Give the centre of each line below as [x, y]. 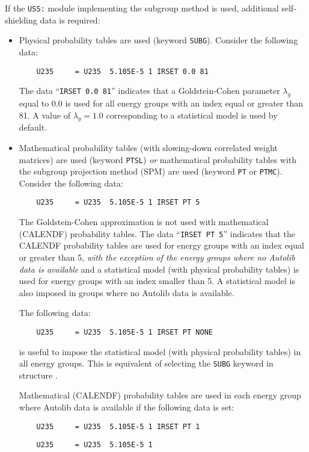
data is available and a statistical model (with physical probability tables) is [159, 269]
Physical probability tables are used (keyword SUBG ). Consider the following [158, 40]
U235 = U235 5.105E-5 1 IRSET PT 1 [118, 426]
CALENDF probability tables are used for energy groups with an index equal [161, 245]
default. [33, 127]
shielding [21, 20]
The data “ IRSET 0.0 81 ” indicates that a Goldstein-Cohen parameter [149, 91]
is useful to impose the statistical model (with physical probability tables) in [160, 351]
